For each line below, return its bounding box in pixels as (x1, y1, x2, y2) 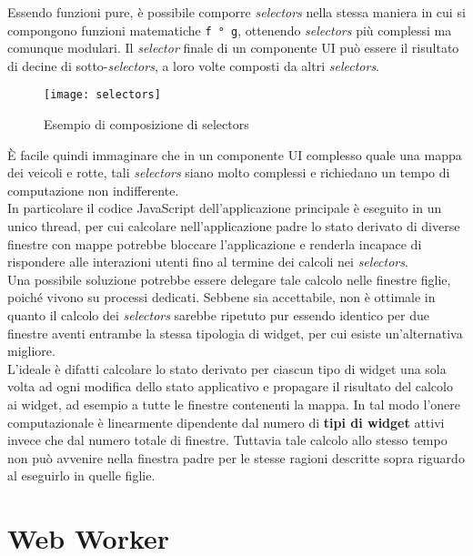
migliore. (7, 341, 55, 360)
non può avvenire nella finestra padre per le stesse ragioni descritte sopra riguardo (7, 448, 465, 467)
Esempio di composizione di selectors (44, 115, 249, 134)
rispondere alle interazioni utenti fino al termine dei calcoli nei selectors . (7, 252, 408, 271)
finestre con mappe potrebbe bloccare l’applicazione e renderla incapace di (7, 234, 422, 253)
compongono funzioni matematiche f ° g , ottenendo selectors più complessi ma (7, 20, 452, 39)
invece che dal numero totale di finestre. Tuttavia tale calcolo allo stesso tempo (7, 430, 448, 450)
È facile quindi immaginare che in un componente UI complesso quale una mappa (7, 145, 462, 164)
